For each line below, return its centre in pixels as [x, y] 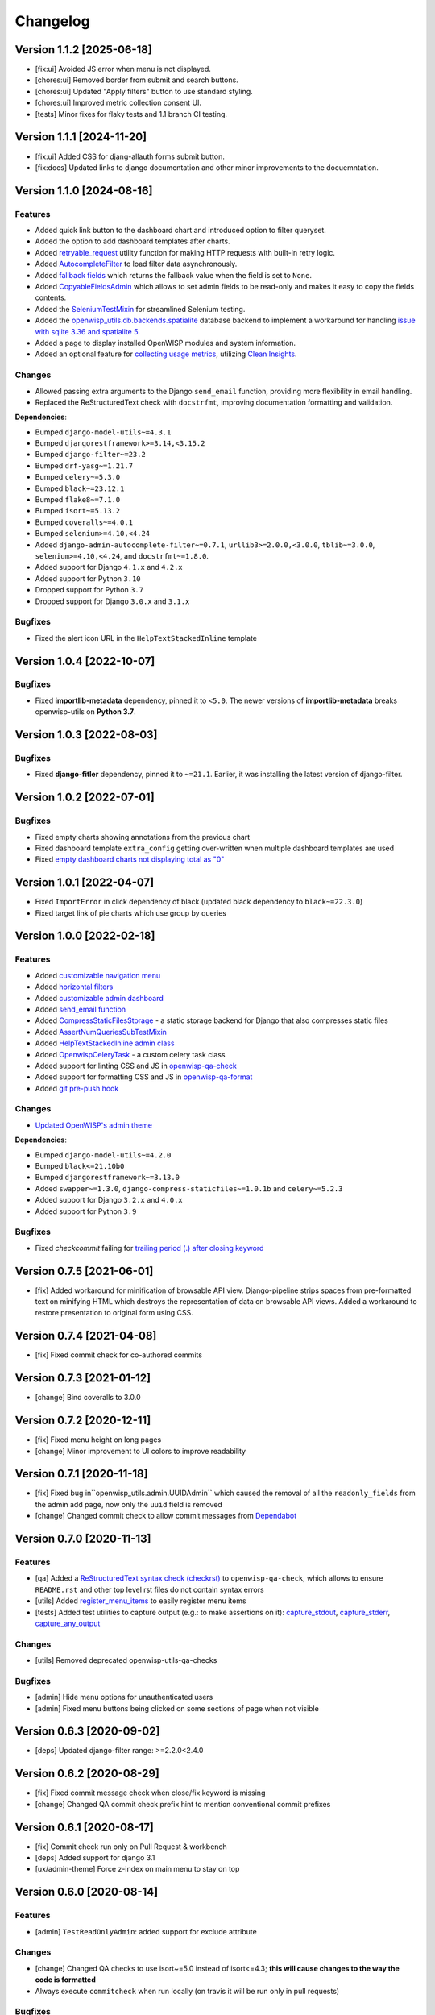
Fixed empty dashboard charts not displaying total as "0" [130, 859]
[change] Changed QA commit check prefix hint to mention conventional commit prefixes [183, 1804]
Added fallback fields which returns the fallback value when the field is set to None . [174, 275]
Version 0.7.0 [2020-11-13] [83, 1539]
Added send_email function [81, 1009]
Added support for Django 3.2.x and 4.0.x [109, 1200]
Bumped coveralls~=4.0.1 [84, 522]
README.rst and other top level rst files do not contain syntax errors [150, 1589]
